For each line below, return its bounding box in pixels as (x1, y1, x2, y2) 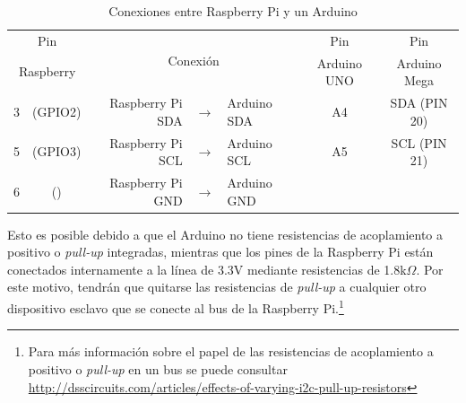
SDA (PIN (390, 93, 448, 112)
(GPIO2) (32, 101, 82, 120)
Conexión (168, 51, 220, 70)
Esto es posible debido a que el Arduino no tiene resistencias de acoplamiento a (7, 224, 444, 243)
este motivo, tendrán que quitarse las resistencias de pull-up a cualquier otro (7, 277, 427, 296)
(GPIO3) (32, 142, 82, 161)
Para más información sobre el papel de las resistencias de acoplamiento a (28, 342, 434, 361)
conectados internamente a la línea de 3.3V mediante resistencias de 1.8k (7, 259, 407, 278)
